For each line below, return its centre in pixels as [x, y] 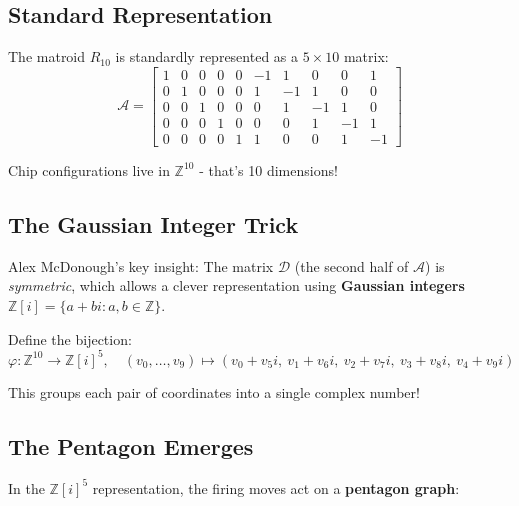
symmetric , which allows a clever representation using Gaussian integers [236, 285]
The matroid [47, 56]
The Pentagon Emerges [131, 445]
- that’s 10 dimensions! [268, 169]
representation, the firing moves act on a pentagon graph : [276, 487]
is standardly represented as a [207, 56]
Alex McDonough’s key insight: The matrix [141, 265]
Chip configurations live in [89, 169]
